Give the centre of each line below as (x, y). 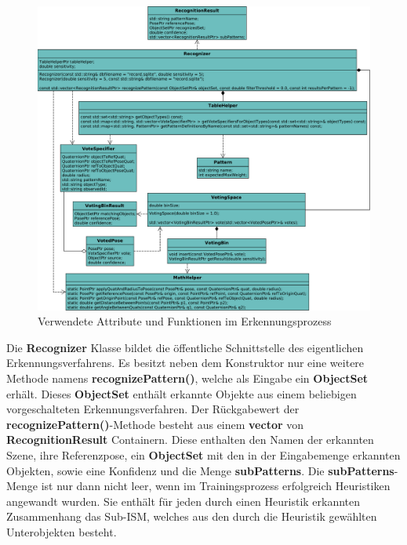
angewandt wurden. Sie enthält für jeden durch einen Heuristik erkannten (184, 501)
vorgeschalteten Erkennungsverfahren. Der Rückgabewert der (153, 409)
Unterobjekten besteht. (62, 531)
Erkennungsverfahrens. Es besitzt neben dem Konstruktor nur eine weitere (185, 363)
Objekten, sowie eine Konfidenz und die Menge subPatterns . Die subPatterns (200, 470)
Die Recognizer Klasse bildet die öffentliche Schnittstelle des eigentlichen (185, 347)
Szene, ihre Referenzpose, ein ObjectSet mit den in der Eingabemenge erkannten (203, 454)
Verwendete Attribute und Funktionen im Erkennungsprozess (185, 321)
